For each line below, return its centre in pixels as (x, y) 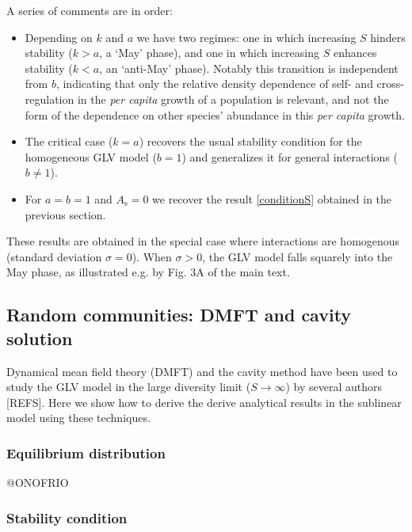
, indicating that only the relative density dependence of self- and (214, 84)
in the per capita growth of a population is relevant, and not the (233, 99)
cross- (390, 84)
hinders (388, 37)
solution (40, 338)
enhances (355, 53)
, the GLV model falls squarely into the (298, 256)
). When (152, 256)
